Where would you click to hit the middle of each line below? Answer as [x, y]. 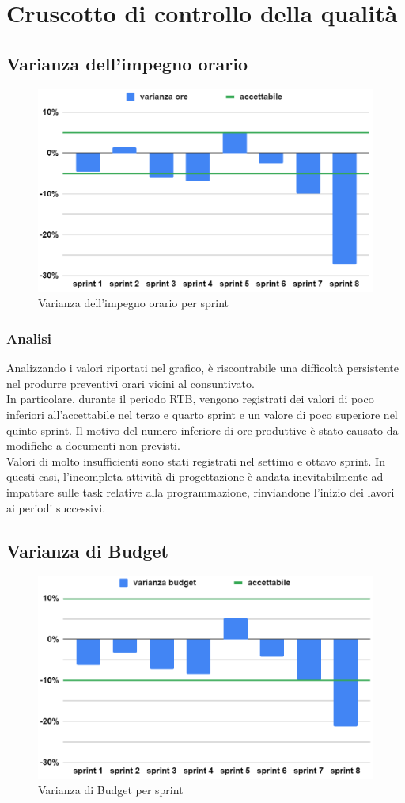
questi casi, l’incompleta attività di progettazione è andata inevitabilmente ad [195, 476]
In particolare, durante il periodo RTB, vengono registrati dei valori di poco [190, 399]
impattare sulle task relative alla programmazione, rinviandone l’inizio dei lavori [201, 491]
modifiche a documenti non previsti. [93, 445]
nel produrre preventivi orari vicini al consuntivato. [131, 383]
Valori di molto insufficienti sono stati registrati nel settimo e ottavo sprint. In [196, 460]
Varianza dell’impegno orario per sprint [134, 303]
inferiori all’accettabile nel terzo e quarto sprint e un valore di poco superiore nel [202, 414]
